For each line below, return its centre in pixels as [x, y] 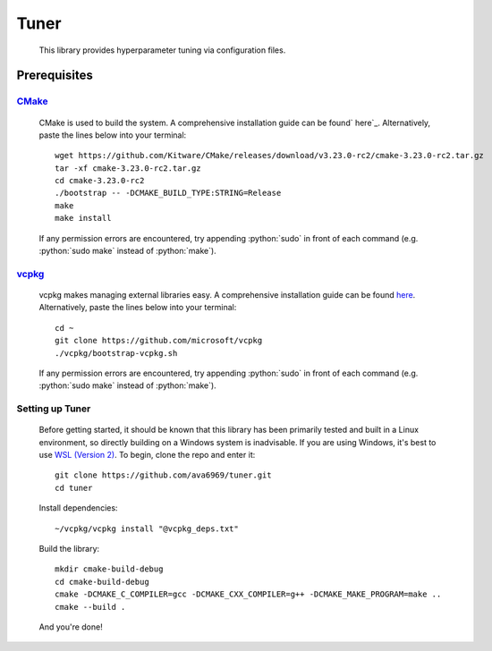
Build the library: [69, 549]
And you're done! [71, 627]
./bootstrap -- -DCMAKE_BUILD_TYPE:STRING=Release [168, 193]
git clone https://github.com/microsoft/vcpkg [159, 341]
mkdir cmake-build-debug [109, 569]
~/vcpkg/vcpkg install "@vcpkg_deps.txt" [147, 528]
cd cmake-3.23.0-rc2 [100, 181]
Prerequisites [55, 76]
